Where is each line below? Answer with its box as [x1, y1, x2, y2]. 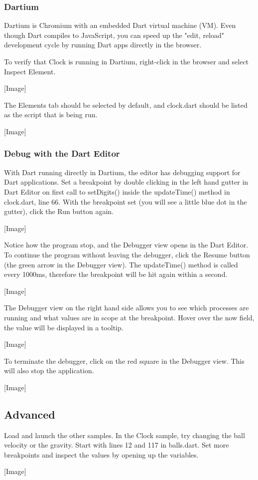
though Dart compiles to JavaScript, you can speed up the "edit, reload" [4, 29, 225, 40]
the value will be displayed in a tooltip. [4, 322, 124, 332]
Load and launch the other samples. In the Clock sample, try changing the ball [4, 430, 245, 440]
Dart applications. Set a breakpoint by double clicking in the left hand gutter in [4, 177, 249, 187]
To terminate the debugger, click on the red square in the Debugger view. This [4, 355, 245, 366]
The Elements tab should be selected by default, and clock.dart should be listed [4, 99, 248, 110]
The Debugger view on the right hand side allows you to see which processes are [4, 302, 249, 313]
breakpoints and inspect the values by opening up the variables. [4, 449, 199, 460]
